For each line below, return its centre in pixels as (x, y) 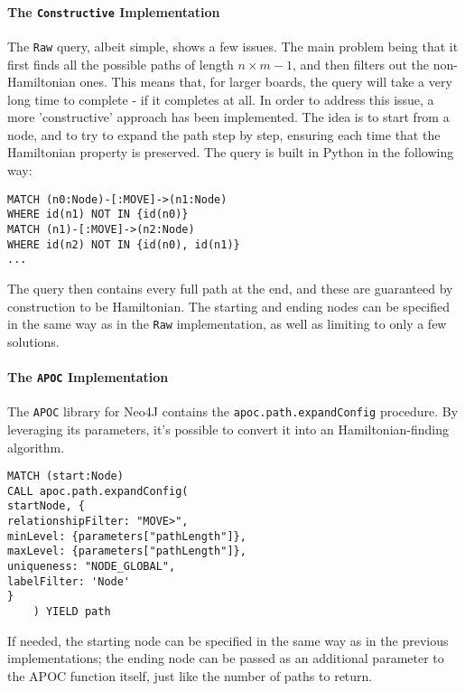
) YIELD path (72, 612)
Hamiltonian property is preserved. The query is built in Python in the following (231, 152)
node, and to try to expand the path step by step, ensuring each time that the (224, 134)
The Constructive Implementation (114, 11)
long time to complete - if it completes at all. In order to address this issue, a (221, 99)
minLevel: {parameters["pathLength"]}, (127, 536)
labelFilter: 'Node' (69, 581)
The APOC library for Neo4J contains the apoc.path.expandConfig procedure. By (233, 411)
